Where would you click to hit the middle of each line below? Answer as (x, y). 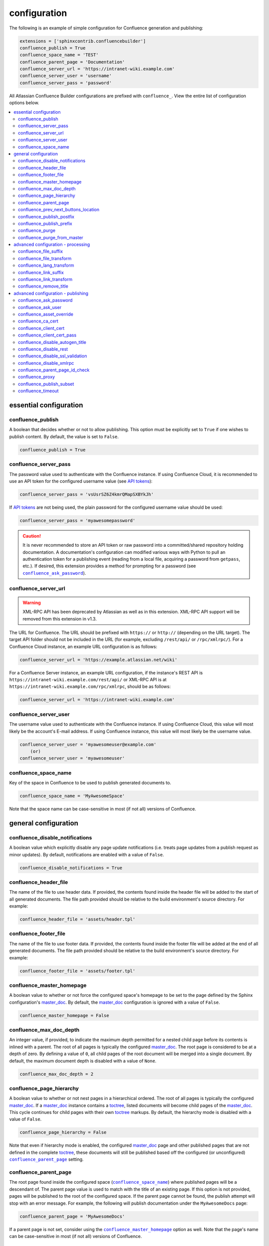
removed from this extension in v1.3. (60, 619)
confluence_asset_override (46, 314)
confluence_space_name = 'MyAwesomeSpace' (72, 796)
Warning (32, 603)
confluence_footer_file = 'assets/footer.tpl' (77, 971)
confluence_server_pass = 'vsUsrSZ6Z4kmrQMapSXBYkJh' (87, 494)
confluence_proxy (37, 377)
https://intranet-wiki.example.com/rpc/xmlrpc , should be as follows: (90, 687)
